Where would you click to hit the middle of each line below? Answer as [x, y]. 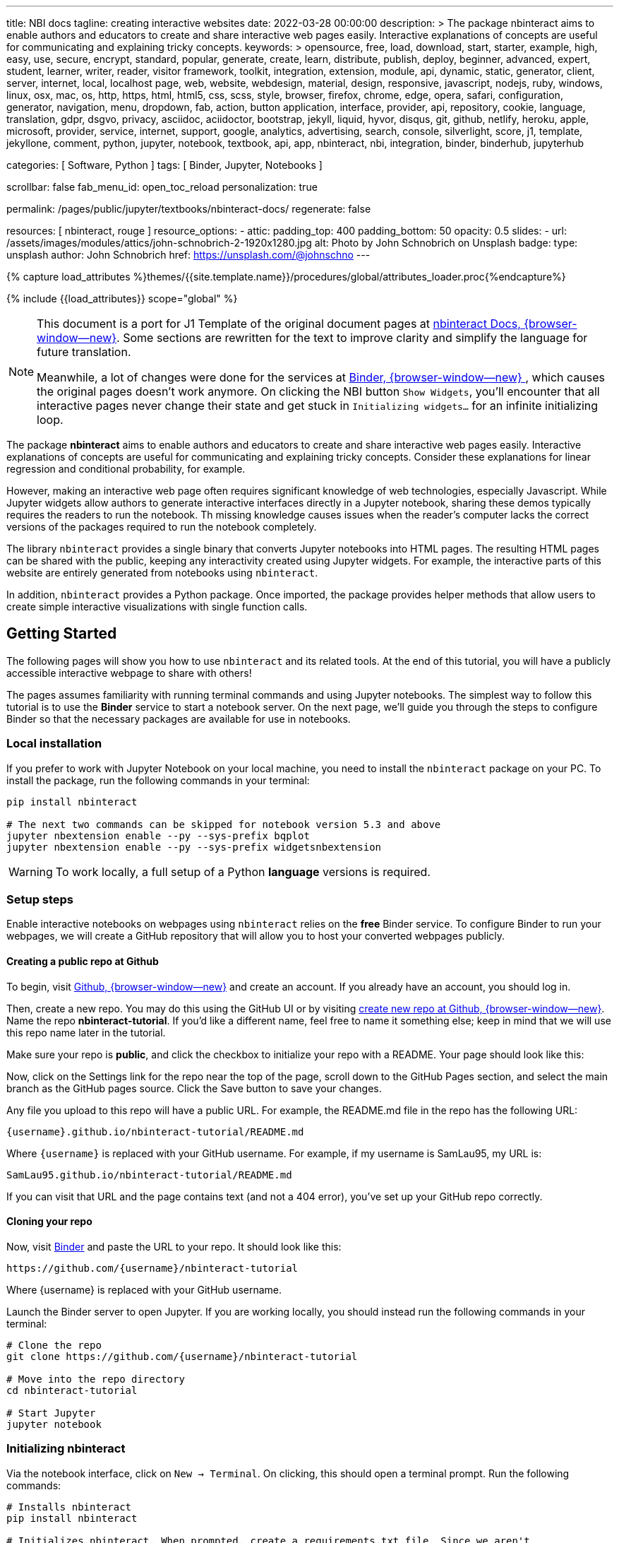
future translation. [84, 352]
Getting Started [62, 634]
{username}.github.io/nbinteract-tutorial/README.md [155, 1131]
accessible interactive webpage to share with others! [129, 673]
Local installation [54, 744]
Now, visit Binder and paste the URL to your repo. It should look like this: [174, 1246]
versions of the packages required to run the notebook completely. [162, 527]
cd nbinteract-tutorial [72, 1390]
